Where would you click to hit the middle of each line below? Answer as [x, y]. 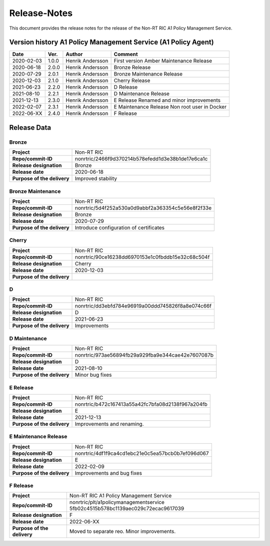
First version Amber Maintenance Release [163, 61]
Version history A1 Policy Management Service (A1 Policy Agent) [112, 42]
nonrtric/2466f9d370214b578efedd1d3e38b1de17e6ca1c [141, 159]
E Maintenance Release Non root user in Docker [170, 107]
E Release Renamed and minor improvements [167, 100]
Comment [126, 54]
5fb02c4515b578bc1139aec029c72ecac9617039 [127, 508]
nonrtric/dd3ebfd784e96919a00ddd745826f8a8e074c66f [143, 306]
